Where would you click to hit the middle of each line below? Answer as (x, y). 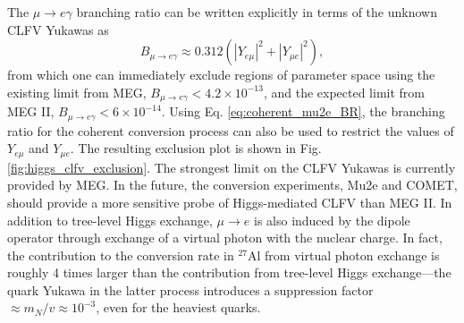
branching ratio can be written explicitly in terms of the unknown (257, 12)
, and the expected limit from (344, 92)
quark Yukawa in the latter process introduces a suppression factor (190, 289)
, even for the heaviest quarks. (178, 307)
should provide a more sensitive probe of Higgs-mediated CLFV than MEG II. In (230, 202)
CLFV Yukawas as (58, 29)
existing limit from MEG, (77, 92)
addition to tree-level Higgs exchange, (110, 220)
